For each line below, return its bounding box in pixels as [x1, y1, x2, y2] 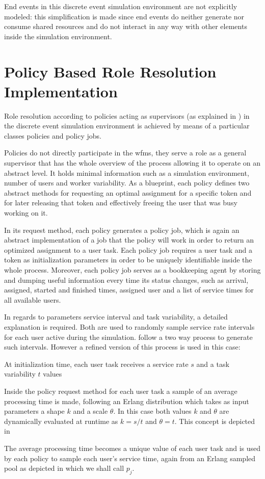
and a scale [73, 406, 108, 416]
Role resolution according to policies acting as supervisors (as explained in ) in [4, 110, 250, 121]
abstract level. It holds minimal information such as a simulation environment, [4, 167, 249, 178]
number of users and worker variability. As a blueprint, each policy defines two [4, 177, 250, 188]
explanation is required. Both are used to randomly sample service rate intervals [4, 321, 255, 332]
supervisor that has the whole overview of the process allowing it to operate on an [4, 157, 261, 168]
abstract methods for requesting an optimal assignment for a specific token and [4, 187, 252, 198]
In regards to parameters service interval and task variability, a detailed [4, 311, 228, 322]
